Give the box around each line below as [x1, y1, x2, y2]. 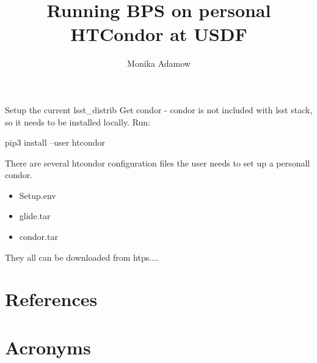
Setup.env [19, 189, 56, 201]
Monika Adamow [127, 57, 191, 70]
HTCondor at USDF [70, 21, 247, 47]
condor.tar [19, 230, 58, 243]
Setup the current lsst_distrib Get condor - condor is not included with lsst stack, [5, 103, 313, 116]
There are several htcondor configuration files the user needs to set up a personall [5, 156, 310, 169]
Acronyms [5, 334, 91, 359]
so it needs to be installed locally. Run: [5, 115, 151, 128]
